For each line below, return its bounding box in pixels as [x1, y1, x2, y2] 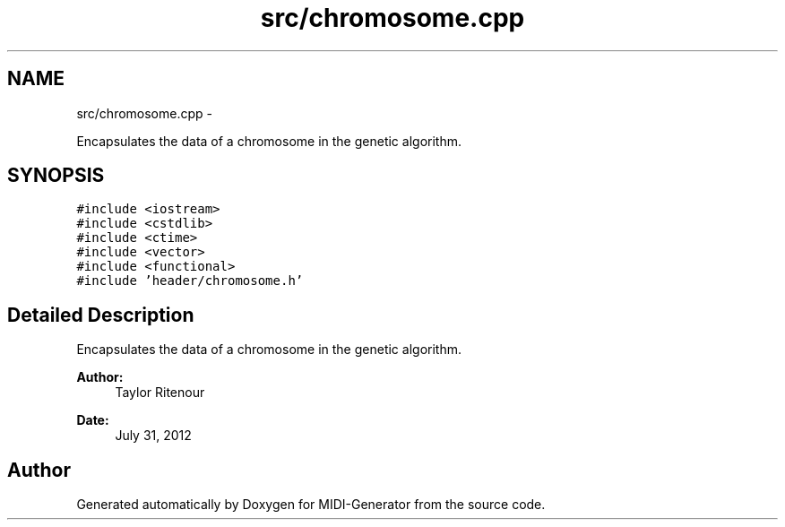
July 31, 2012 [115, 428, 192, 444]
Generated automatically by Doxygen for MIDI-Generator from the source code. [76, 497, 546, 513]
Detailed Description [7, 303, 194, 326]
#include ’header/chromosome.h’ [76, 273, 304, 289]
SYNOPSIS [7, 164, 105, 187]
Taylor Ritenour [115, 384, 205, 401]
